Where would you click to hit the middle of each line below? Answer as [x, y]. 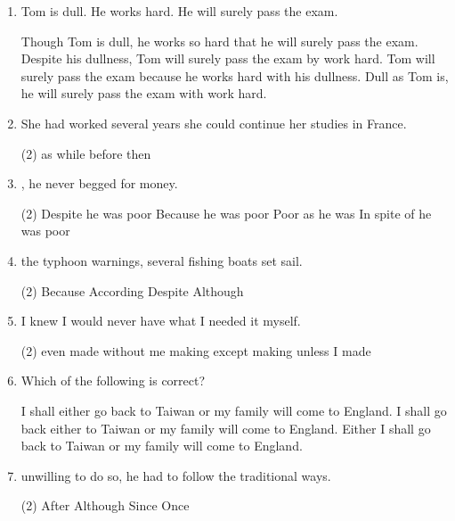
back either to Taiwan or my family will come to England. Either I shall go [226, 428]
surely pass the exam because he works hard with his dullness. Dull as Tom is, [235, 75]
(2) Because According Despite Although [132, 290]
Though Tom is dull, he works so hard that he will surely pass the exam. [219, 41]
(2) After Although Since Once [105, 505]
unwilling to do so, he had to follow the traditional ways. [176, 475]
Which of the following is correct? [113, 380]
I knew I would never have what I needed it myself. [161, 321]
